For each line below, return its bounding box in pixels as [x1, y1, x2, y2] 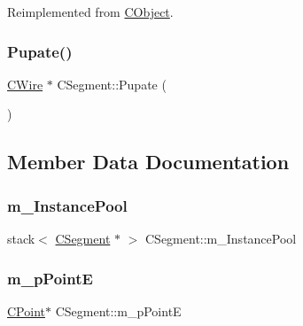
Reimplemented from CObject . [7, 3, 174, 20]
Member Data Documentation [7, 148, 290, 175]
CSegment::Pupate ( [57, 74, 167, 93]
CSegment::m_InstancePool [145, 229, 297, 247]
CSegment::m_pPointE [55, 301, 182, 320]
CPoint [7, 301, 45, 320]
